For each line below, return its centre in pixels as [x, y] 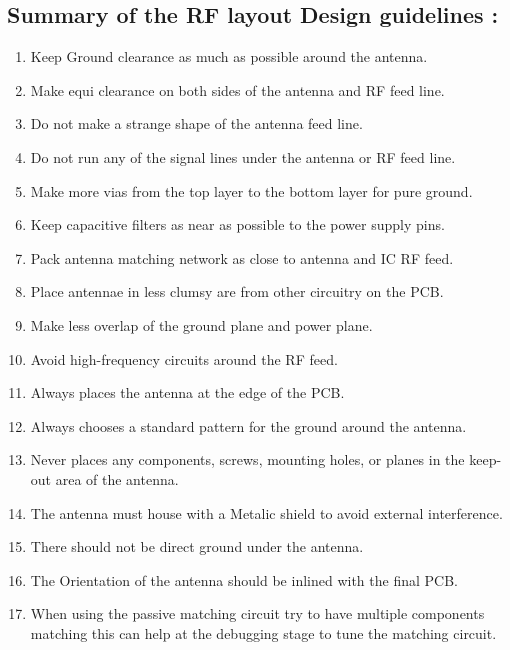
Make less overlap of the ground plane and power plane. [201, 324]
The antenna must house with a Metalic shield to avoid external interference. [266, 512]
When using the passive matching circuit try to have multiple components [257, 613]
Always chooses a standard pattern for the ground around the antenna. [248, 425]
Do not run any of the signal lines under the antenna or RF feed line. [243, 156]
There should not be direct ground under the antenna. [197, 546]
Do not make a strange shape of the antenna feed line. [196, 123]
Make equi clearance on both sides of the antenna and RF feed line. [237, 89]
